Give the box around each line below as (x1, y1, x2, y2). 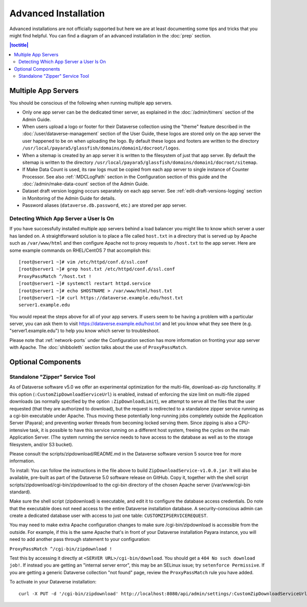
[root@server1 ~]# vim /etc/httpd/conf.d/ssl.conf (18, 259, 148, 265)
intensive (9, 427, 29, 433)
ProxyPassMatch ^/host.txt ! (18, 273, 92, 279)
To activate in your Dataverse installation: (9, 579, 97, 585)
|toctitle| (9, 42, 29, 48)
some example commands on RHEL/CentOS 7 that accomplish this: (9, 247, 151, 253)
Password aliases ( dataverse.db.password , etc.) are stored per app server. (22, 202, 187, 208)
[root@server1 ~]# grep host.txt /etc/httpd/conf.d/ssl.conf (18, 266, 175, 272)
